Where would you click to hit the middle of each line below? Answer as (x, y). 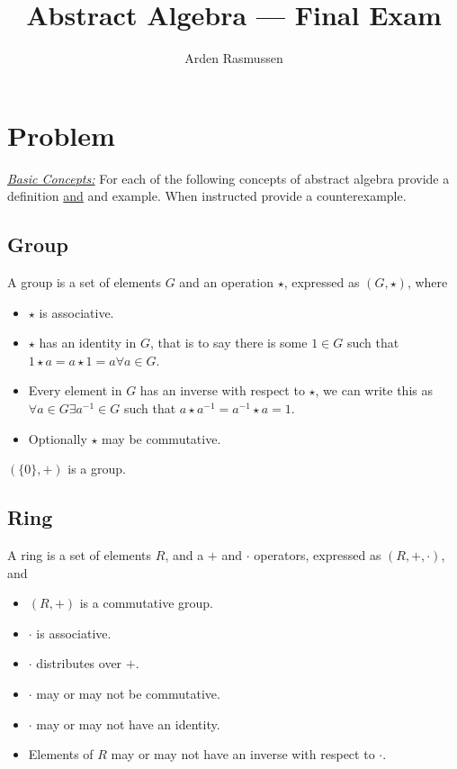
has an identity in (88, 343)
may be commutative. (161, 438)
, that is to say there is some (228, 343)
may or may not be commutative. (128, 693)
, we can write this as (374, 390)
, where (427, 282)
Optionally (58, 438)
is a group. (97, 469)
